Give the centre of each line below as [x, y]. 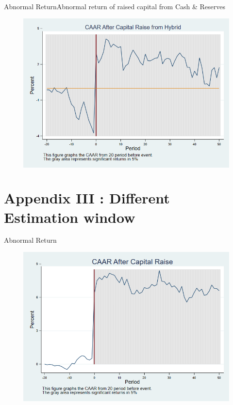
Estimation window [70, 217]
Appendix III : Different [87, 198]
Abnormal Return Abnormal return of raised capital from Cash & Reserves [115, 6]
